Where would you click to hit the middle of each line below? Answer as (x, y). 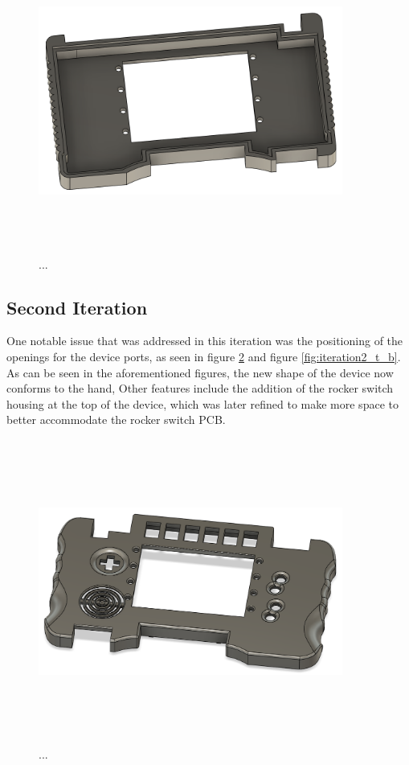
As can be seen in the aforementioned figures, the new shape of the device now (200, 372)
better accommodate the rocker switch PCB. (116, 420)
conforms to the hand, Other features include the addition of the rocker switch (200, 388)
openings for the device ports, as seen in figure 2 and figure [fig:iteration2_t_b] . (204, 356)
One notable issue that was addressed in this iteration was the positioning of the (205, 341)
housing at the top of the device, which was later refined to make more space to (202, 403)
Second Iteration (77, 307)
